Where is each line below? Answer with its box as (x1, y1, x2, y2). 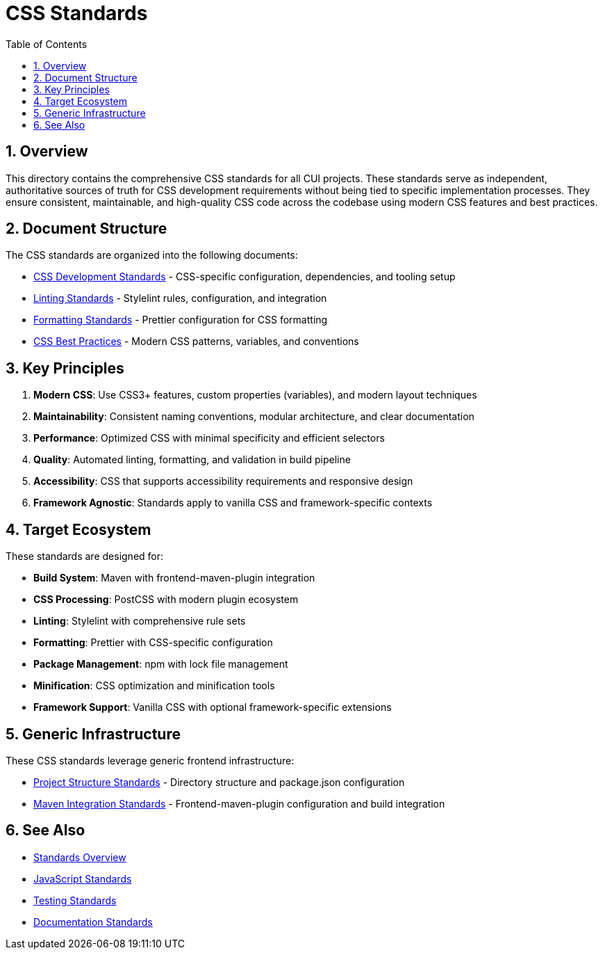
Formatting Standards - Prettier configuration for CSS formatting (33, 314, 328, 326)
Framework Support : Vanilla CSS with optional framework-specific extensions (33, 701, 392, 714)
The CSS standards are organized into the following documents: (6, 249, 298, 262)
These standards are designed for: (6, 550, 164, 563)
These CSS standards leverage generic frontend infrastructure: (6, 754, 295, 767)
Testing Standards (33, 894, 117, 906)
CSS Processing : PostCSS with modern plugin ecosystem (33, 593, 299, 606)
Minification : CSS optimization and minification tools (33, 680, 275, 692)
